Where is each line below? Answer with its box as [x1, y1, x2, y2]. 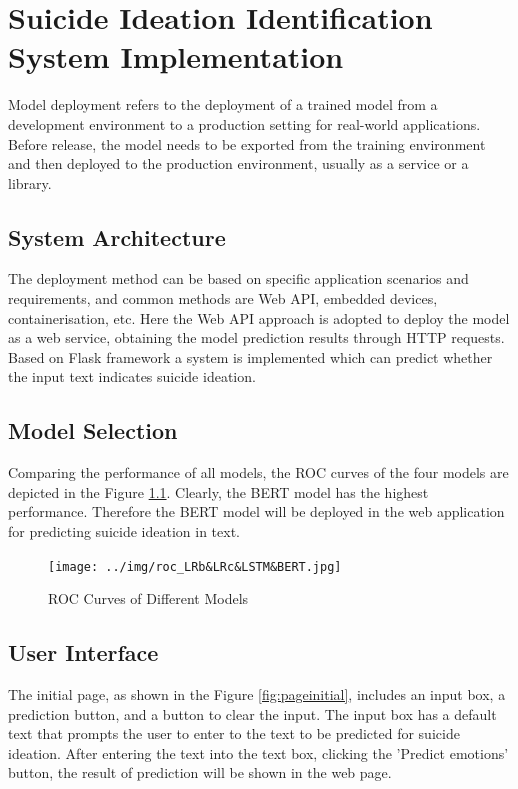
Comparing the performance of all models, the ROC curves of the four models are [8, 462, 509, 483]
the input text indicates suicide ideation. [8, 366, 256, 387]
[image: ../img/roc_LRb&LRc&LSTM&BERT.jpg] [48, 559, 342, 574]
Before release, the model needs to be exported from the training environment [8, 133, 486, 154]
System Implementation [8, 36, 344, 77]
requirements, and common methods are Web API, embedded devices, [8, 288, 438, 309]
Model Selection [8, 415, 178, 446]
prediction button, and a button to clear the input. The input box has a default [8, 703, 497, 724]
